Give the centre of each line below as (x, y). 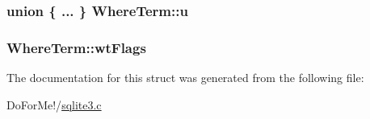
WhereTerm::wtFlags (76, 47)
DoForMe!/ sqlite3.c (54, 104)
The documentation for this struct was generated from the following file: (185, 78)
